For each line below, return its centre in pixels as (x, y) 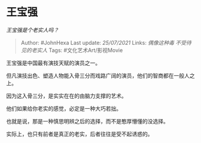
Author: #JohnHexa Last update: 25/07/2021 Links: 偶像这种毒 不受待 (106, 42)
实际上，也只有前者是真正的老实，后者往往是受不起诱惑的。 (80, 134)
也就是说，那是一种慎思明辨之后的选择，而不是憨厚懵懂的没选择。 (87, 121)
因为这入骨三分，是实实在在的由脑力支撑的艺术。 (66, 96)
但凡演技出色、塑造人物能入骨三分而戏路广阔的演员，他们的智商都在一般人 (98, 75)
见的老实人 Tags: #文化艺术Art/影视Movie (72, 50)
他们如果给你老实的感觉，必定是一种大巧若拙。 (64, 108)
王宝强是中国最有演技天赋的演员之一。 (53, 63)
